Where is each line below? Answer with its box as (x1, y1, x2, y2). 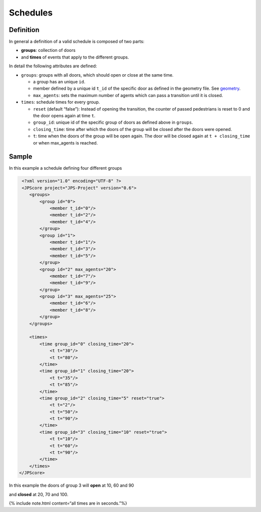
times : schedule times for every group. (21, 99, 100, 105)
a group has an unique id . (33, 79, 86, 85)
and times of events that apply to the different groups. (21, 54, 129, 60)
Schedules (9, 7, 53, 18)
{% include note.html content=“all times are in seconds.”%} (9, 500, 128, 506)
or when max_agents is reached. (33, 140, 98, 145)
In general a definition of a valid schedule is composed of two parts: (9, 39, 145, 45)
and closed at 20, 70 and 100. (9, 491, 69, 497)
